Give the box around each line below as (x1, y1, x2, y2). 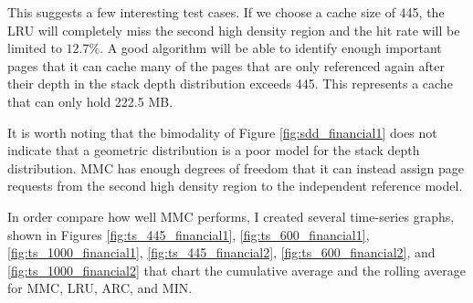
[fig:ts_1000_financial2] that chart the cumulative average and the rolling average (7, 260, 466, 279)
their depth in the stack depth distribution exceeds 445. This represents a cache (7, 74, 453, 93)
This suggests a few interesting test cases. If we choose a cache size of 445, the (7, 3, 445, 21)
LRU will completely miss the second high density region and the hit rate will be (7, 20, 460, 39)
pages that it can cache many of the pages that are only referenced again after (7, 56, 445, 75)
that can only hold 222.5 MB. (7, 91, 173, 110)
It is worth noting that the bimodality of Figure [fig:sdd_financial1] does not (7, 122, 437, 141)
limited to (7, 38, 62, 57)
